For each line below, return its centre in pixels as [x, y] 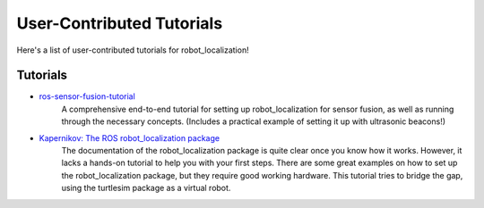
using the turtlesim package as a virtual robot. [146, 188]
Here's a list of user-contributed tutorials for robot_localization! [133, 50]
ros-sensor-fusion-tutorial [87, 96]
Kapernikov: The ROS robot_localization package [129, 137]
